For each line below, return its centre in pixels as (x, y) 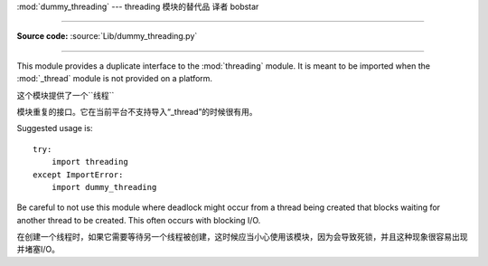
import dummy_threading (104, 187)
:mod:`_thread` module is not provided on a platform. (114, 79)
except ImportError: (78, 175)
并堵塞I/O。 (38, 250)
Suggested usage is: (55, 128)
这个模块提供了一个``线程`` (66, 95)
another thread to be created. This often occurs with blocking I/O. (139, 220)
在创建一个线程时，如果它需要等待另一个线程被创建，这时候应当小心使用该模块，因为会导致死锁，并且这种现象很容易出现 (242, 237)
